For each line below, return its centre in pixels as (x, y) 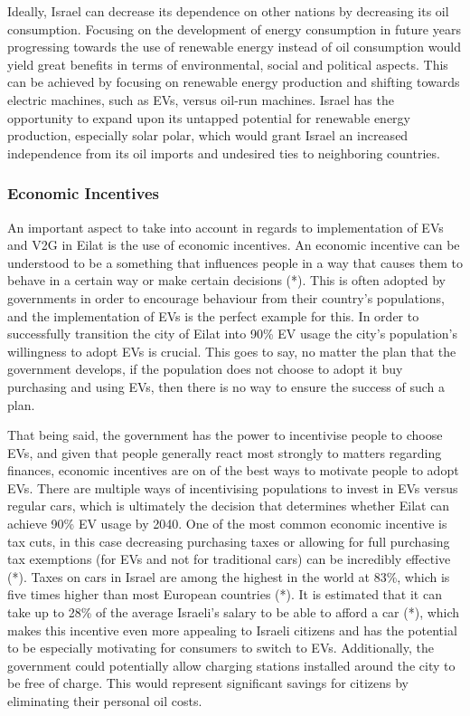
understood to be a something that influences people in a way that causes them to (235, 262)
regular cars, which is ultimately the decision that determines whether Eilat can (229, 506)
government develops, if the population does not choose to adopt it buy (205, 369)
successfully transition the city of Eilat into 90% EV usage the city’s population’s (232, 334)
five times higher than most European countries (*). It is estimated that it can (225, 594)
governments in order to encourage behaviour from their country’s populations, (226, 297)
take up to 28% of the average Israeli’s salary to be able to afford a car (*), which (234, 612)
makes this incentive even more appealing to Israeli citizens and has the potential (232, 630)
